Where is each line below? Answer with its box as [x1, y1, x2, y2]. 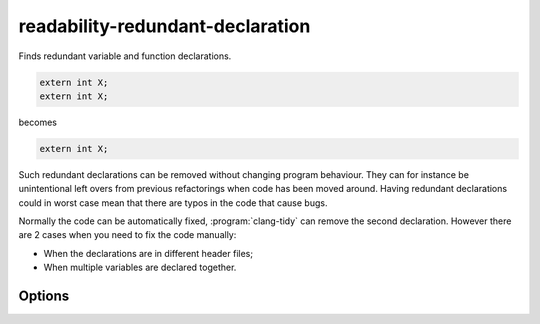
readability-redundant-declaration [18, 15, 311, 37]
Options [18, 288, 70, 305]
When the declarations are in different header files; [43, 247, 254, 259]
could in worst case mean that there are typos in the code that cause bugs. [18, 196, 328, 209]
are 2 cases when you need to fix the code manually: [18, 229, 237, 241]
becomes [18, 116, 57, 128]
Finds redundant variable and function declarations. [18, 50, 232, 62]
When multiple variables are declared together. [43, 261, 237, 274]
